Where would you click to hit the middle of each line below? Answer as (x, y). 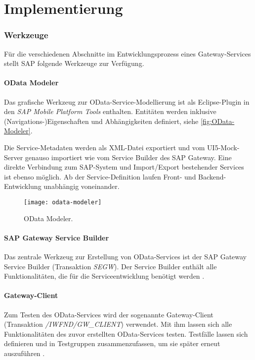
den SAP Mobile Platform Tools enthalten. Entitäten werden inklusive (110, 111)
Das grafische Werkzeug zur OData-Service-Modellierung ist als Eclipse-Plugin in (127, 101)
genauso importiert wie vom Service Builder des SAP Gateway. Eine (128, 157)
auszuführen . (24, 353)
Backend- (212, 176)
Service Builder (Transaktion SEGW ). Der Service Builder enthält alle (110, 266)
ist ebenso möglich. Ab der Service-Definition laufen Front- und (100, 176)
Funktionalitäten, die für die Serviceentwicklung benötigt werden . (104, 276)
